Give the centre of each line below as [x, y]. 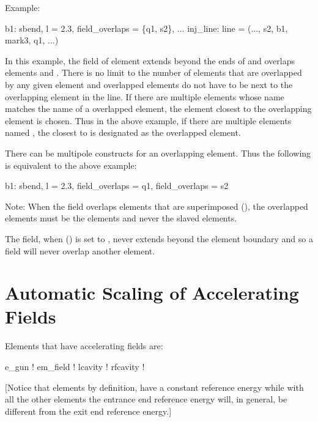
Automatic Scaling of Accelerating [152, 293]
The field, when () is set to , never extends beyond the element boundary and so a [159, 238]
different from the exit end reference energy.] [88, 411]
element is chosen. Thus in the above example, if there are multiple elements [148, 120]
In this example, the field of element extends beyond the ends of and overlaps [150, 60]
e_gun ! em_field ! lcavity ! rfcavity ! [75, 366]
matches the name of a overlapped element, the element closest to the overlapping [158, 109]
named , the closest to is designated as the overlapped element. [123, 132]
